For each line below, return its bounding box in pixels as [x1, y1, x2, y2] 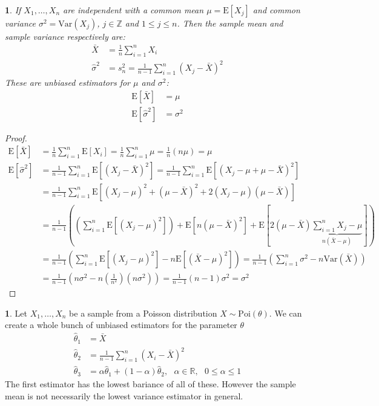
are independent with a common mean [63, 4, 204, 16]
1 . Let [5, 306, 28, 319]
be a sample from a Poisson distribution [69, 306, 217, 319]
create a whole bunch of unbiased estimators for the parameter [5, 318, 237, 331]
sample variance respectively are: [5, 30, 125, 42]
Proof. [5, 131, 27, 144]
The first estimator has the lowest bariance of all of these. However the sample [5, 378, 296, 390]
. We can [269, 306, 302, 319]
